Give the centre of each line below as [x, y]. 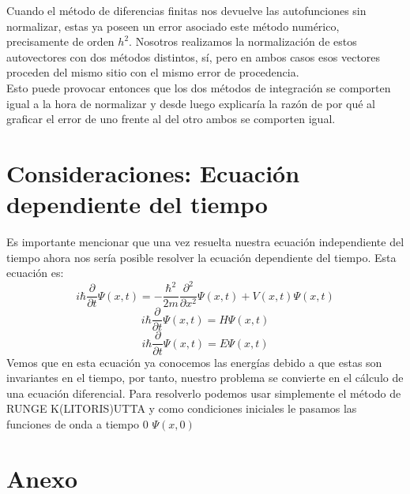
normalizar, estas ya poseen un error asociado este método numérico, [173, 26]
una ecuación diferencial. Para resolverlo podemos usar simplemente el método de [204, 393]
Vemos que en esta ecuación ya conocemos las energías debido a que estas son [194, 362]
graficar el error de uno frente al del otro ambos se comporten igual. [171, 119]
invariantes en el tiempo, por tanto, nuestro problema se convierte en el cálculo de [205, 378]
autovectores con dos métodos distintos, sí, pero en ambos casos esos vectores [194, 56]
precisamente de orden [60, 41]
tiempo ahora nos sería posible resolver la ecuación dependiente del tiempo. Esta [201, 257]
